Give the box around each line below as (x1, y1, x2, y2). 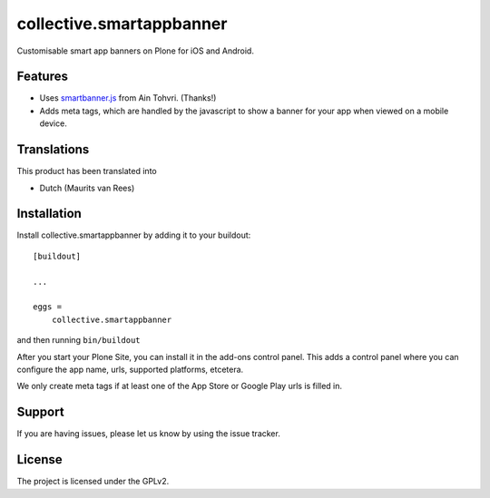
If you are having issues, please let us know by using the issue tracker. (16, 428, 280, 439)
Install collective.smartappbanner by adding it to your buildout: (16, 229, 251, 240)
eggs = (33, 302, 63, 312)
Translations (16, 142, 90, 158)
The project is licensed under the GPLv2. (16, 476, 170, 487)
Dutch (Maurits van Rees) (39, 182, 135, 193)
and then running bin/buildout (16, 335, 141, 346)
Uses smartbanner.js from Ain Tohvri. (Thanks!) (39, 93, 217, 103)
